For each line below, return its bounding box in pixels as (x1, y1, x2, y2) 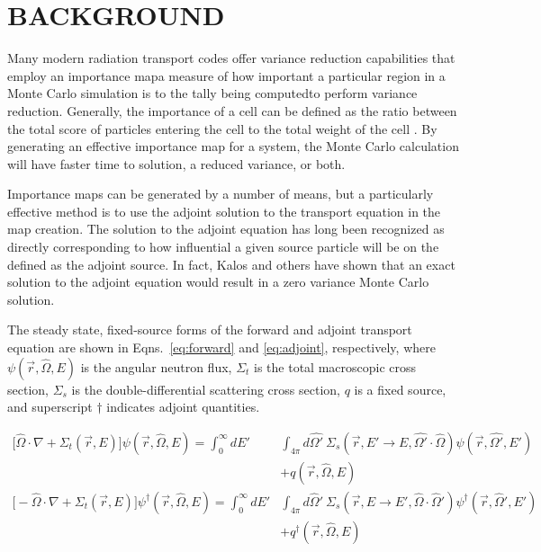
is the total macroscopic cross (254, 357, 417, 376)
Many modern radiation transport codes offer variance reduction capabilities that (7, 49, 455, 67)
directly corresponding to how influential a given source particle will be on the (7, 237, 439, 256)
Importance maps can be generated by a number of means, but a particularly (7, 184, 434, 203)
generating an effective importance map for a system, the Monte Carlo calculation (7, 137, 459, 156)
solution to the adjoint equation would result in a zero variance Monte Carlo (7, 272, 429, 291)
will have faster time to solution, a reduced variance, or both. (7, 154, 346, 173)
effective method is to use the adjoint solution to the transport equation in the (7, 201, 441, 220)
